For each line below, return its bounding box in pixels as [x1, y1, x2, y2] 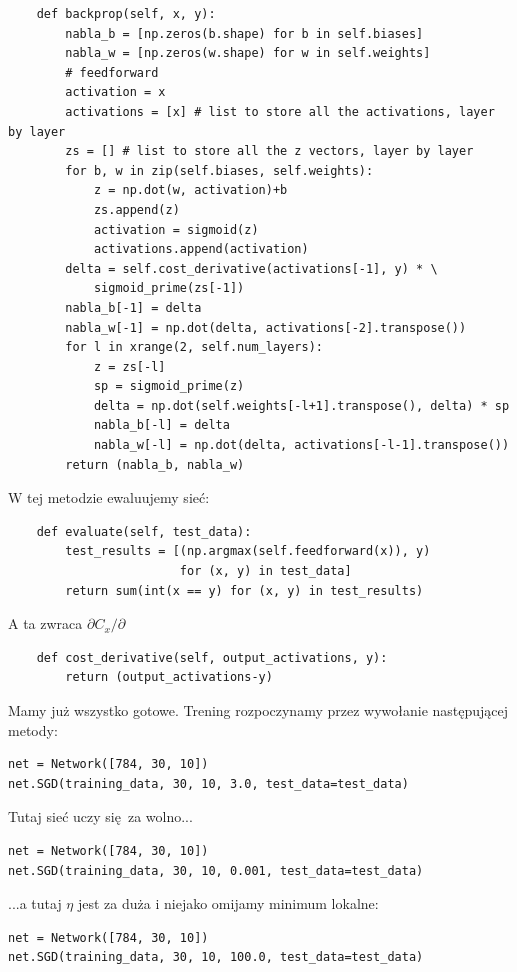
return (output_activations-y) [65, 670, 273, 685]
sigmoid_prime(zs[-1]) [93, 281, 245, 296]
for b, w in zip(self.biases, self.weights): [65, 163, 374, 178]
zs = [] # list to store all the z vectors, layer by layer [65, 144, 474, 159]
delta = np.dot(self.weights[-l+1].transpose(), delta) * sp [93, 398, 510, 413]
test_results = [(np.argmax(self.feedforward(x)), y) [65, 544, 431, 559]
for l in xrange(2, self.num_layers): [65, 340, 323, 355]
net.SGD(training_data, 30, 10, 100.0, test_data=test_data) [8, 950, 424, 965]
